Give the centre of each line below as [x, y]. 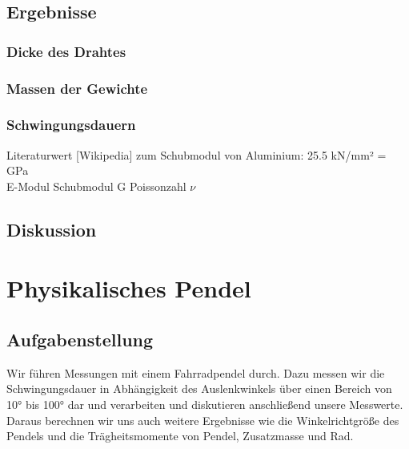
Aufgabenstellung [80, 340]
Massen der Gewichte [77, 88]
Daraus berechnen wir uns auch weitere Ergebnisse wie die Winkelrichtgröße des [203, 420]
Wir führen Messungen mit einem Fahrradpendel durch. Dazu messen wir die [196, 372]
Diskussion [52, 229]
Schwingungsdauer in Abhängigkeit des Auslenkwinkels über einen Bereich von [199, 388]
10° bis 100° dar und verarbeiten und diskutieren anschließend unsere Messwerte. [205, 405]
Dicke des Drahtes [66, 51]
